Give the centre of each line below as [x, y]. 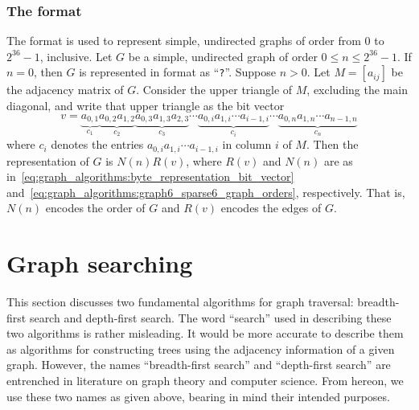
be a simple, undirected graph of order [223, 56]
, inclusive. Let [76, 56]
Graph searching [100, 263]
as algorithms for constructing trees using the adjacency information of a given [201, 348]
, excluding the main [357, 90]
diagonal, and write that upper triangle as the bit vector [146, 105]
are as [338, 160]
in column [247, 144]
